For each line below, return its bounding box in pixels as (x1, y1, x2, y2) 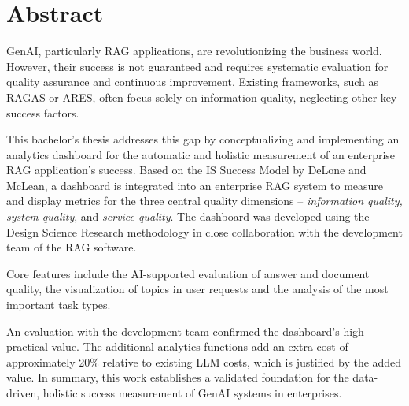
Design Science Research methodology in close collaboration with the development (6, 223, 403, 240)
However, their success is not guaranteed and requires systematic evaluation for (6, 58, 389, 74)
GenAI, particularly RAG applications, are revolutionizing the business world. (6, 43, 382, 59)
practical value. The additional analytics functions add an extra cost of (6, 338, 348, 355)
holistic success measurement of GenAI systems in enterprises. (42, 385, 342, 400)
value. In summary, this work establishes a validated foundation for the (6, 369, 349, 386)
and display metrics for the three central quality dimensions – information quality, (6, 192, 403, 209)
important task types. (6, 296, 111, 313)
